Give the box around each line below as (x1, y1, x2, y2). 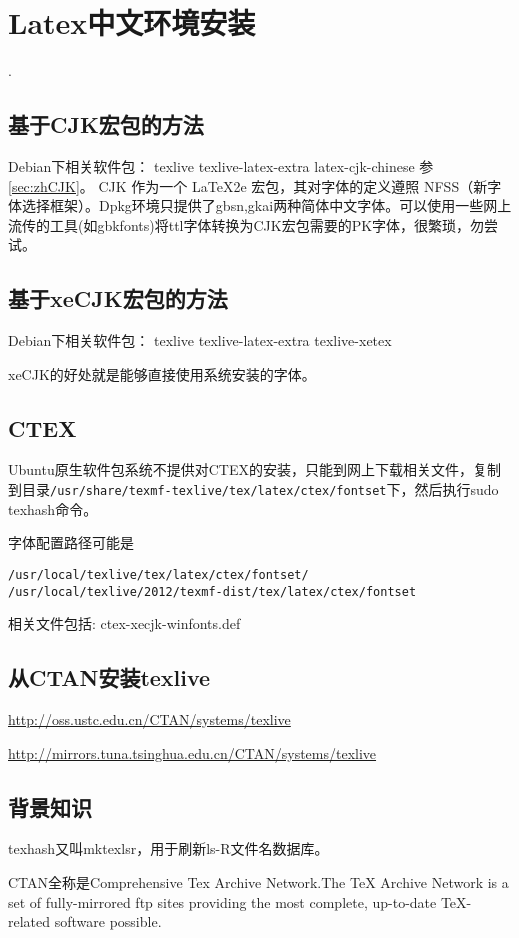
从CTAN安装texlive (8, 662, 211, 693)
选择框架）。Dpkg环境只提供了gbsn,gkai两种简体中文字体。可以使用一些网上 (21, 195, 512, 216)
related (8, 911, 51, 932)
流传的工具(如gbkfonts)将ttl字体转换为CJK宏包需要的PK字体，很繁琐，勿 (8, 214, 485, 235)
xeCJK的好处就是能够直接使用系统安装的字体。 (8, 363, 316, 384)
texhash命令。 (8, 498, 98, 519)
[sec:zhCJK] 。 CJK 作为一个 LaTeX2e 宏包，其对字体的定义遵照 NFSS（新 (8, 175, 488, 196)
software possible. (54, 911, 162, 932)
